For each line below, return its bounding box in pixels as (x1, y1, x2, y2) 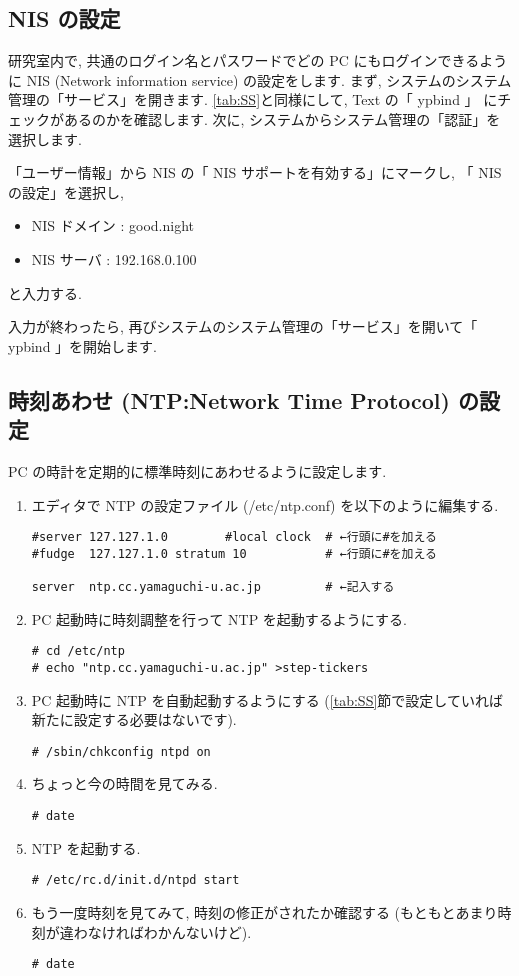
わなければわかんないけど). (73, 921, 252, 942)
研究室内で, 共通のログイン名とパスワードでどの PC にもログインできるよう (8, 50, 508, 71)
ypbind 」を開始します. (8, 335, 157, 356)
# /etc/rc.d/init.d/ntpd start (31, 873, 240, 888)
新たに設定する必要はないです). (31, 709, 237, 730)
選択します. (8, 128, 82, 149)
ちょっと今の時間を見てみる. (31, 773, 218, 794)
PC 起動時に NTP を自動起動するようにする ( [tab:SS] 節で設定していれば (31, 689, 503, 710)
